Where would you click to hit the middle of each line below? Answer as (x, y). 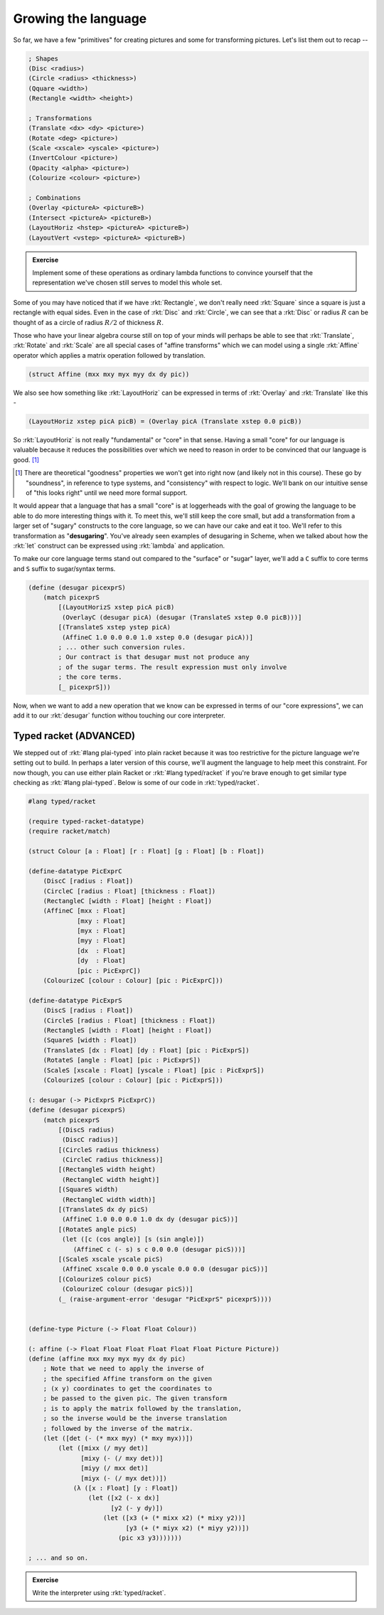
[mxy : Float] (101, 921)
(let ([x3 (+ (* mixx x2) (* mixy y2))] (175, 1518)
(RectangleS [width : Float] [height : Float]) (128, 1030)
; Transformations (60, 118)
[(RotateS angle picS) (98, 1229)
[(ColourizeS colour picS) (105, 1279)
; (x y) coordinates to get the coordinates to (128, 1389)
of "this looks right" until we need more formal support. (107, 492)
